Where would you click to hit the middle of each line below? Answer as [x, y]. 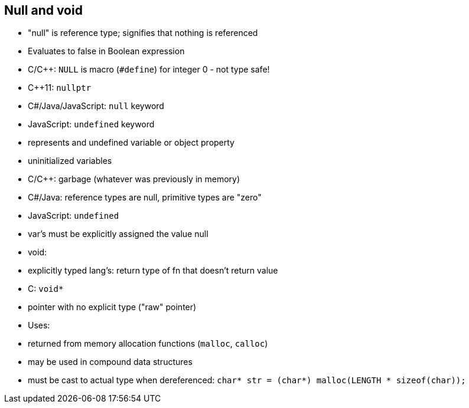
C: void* [46, 289]
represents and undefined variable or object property [131, 143]
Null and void [43, 10]
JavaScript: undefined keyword [91, 124]
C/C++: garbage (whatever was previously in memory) [134, 179]
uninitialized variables [70, 161]
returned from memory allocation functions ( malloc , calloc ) [148, 344]
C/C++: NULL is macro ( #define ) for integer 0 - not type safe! [149, 70]
